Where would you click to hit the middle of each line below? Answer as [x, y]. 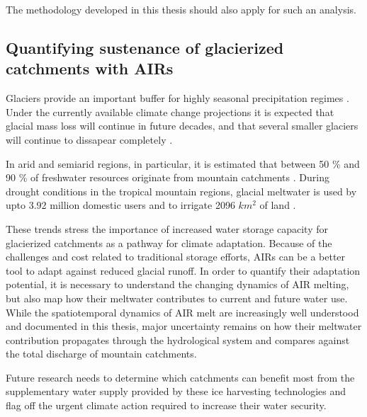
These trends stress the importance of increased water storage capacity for [167, 228]
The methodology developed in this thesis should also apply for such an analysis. [181, 9]
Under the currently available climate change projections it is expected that [170, 112]
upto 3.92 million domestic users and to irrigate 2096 [120, 205]
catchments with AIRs [90, 68]
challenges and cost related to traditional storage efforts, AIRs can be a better [176, 257]
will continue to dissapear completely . [89, 139]
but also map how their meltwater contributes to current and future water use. [177, 298]
